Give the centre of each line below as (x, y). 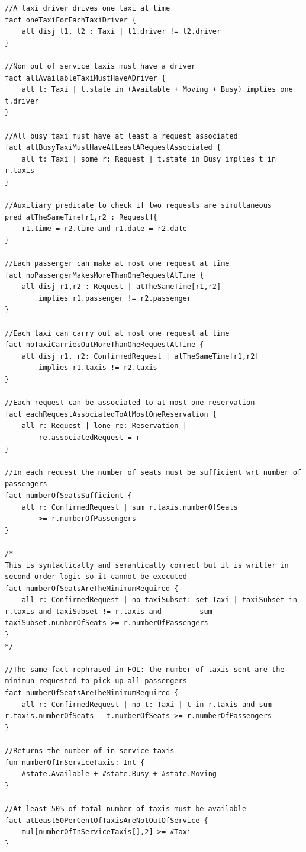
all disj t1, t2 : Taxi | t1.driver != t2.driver (121, 32)
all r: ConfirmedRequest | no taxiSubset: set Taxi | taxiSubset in (159, 600)
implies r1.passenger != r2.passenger (115, 298)
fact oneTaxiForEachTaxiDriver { (70, 20)
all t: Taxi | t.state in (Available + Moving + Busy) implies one (157, 90)
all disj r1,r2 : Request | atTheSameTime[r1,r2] (121, 287)
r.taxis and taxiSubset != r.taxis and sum (109, 611)
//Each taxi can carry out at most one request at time (117, 333)
